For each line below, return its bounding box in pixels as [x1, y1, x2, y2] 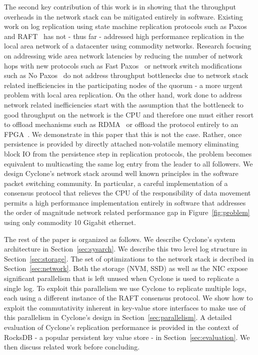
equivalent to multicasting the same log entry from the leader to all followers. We [4, 158, 253, 168]
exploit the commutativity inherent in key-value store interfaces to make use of [4, 302, 245, 312]
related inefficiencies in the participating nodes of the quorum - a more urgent [4, 79, 243, 90]
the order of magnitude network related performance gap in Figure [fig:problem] [4, 207, 250, 217]
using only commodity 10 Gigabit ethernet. [4, 217, 136, 227]
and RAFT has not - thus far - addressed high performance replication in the [4, 30, 244, 41]
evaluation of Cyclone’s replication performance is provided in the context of [4, 322, 238, 332]
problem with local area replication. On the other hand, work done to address [4, 89, 242, 100]
